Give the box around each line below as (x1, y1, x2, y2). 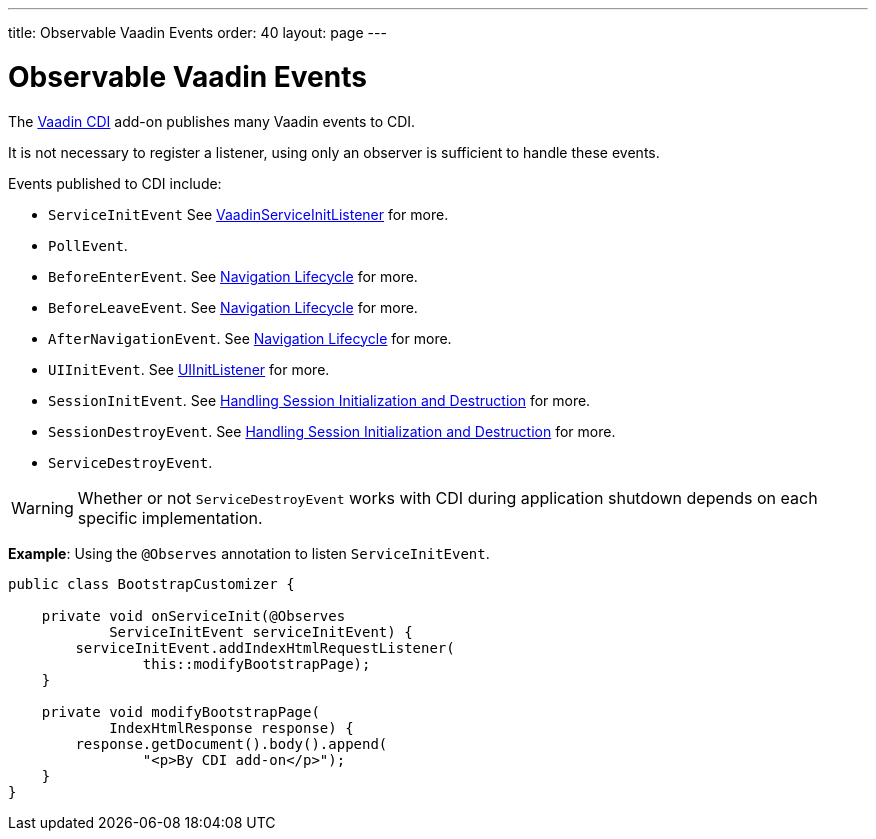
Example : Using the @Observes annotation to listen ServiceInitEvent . (8, 544, 490, 562)
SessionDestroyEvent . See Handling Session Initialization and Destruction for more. (48, 422, 616, 440)
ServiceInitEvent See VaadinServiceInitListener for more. (48, 205, 449, 223)
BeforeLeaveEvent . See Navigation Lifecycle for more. (48, 298, 418, 316)
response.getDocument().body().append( (75, 735, 388, 752)
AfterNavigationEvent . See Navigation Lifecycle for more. (48, 329, 452, 347)
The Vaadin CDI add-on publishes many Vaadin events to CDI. (8, 112, 416, 130)
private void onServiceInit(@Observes (41, 607, 346, 624)
